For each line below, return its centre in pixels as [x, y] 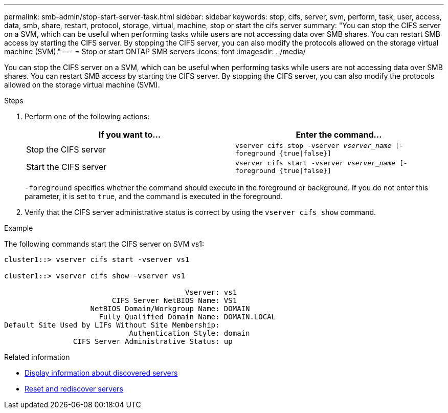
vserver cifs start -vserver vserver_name [316, 163]
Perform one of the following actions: [87, 116]
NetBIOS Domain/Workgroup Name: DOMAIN [170, 309]
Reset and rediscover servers [74, 389]
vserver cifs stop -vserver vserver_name [313, 146]
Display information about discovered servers [101, 373]
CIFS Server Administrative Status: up [153, 341]
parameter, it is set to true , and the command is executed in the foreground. [154, 196]
